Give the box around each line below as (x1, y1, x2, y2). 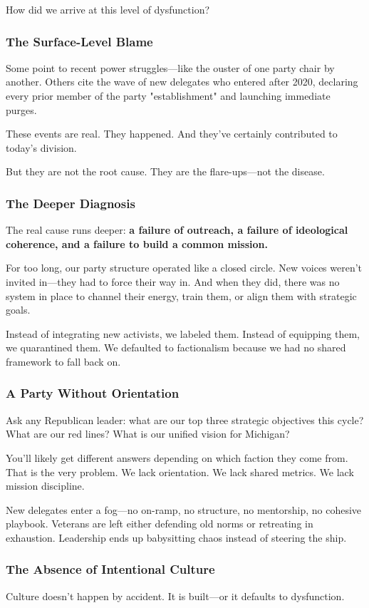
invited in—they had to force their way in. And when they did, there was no (6, 274, 340, 289)
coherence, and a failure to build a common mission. (6, 236, 269, 251)
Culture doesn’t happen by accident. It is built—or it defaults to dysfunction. (6, 588, 345, 603)
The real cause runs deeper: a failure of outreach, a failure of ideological (6, 222, 348, 237)
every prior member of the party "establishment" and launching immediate (6, 88, 331, 103)
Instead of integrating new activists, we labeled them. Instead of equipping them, (6, 326, 360, 341)
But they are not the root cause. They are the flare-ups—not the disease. (6, 164, 325, 179)
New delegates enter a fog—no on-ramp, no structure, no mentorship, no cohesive (6, 502, 362, 517)
